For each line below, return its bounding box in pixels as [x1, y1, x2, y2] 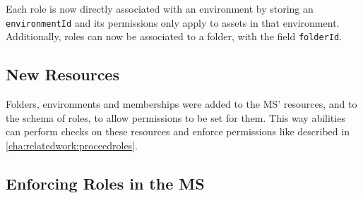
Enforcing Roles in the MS [6, 172, 205, 194]
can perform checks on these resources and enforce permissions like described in [6, 124, 350, 139]
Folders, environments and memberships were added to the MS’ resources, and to [6, 97, 357, 111]
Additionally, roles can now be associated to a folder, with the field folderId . [6, 29, 343, 44]
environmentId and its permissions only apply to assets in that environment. [6, 15, 340, 30]
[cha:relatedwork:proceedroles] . [6, 137, 138, 152]
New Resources [6, 63, 119, 85]
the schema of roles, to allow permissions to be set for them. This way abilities [6, 110, 345, 125]
